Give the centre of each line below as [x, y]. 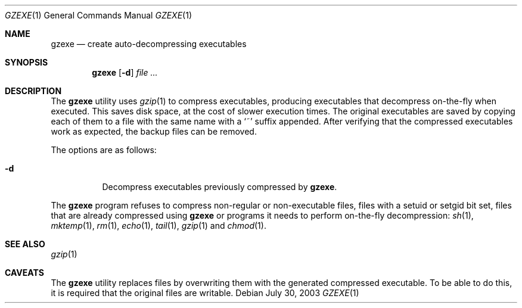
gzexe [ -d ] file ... [125, 72]
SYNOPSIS [27, 62]
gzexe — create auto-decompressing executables [149, 44]
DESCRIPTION [33, 91]
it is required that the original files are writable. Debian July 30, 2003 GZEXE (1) [205, 293]
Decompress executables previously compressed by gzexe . [220, 187]
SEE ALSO [25, 244]
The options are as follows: [104, 150]
